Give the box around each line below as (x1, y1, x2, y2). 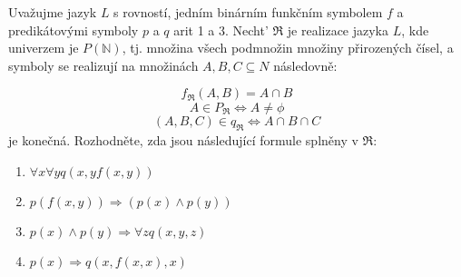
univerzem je (8, 38, 79, 57)
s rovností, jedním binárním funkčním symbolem (113, 2, 383, 21)
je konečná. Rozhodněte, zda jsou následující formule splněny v (8, 131, 358, 149)
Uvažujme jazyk (8, 2, 97, 21)
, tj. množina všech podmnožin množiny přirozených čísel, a (122, 38, 454, 57)
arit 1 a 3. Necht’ (173, 20, 269, 39)
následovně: (273, 55, 338, 74)
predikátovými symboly (8, 20, 139, 39)
